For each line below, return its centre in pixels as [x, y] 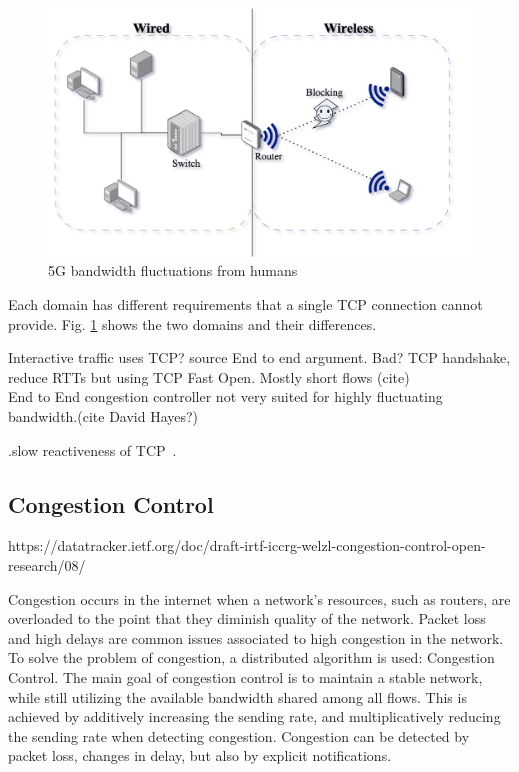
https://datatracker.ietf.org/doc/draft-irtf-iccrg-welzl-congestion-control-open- [247, 545]
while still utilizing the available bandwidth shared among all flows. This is [237, 696]
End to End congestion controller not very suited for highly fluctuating [225, 396]
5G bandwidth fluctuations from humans [173, 270]
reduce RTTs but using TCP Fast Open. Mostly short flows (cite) [209, 376]
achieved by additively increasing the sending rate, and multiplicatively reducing [254, 716]
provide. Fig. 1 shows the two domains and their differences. [192, 323]
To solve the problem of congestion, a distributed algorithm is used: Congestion [251, 657]
